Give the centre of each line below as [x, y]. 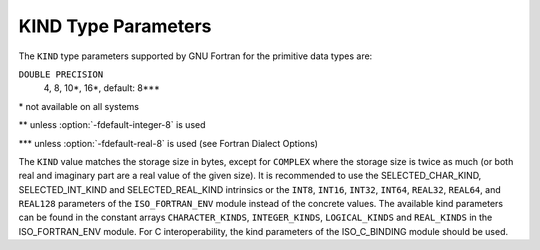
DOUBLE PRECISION [61, 74]
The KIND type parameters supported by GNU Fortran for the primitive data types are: [195, 56]
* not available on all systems [79, 106]
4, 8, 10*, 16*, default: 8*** [101, 88]
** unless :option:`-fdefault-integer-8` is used [112, 125]
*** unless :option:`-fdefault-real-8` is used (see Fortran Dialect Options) [168, 143]
